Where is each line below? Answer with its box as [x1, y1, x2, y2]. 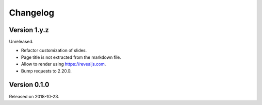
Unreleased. [9, 39, 33, 45]
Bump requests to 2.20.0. [21, 68, 72, 74]
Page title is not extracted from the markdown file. [21, 54, 121, 60]
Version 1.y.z [9, 26, 49, 34]
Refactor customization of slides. [21, 48, 87, 53]
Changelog [9, 7, 54, 18]
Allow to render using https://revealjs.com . [21, 61, 106, 67]
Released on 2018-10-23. [9, 93, 59, 99]
